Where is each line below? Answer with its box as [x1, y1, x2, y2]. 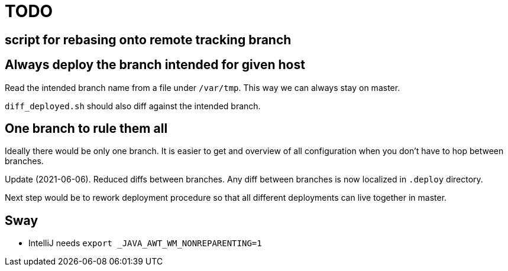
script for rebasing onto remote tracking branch [5, 32, 292, 47]
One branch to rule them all [5, 121, 168, 136]
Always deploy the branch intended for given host [5, 57, 305, 73]
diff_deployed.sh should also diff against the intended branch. [5, 100, 261, 111]
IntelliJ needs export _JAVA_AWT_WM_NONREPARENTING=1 [28, 238, 262, 249]
